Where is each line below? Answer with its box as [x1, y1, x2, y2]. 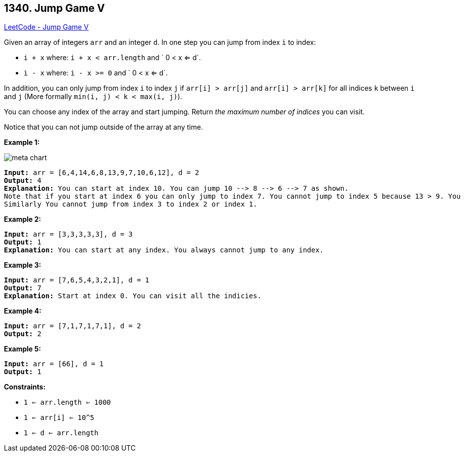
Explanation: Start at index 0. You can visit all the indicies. [4, 292, 262, 300]
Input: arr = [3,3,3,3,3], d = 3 [4, 230, 133, 239]
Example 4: [4, 307, 41, 316]
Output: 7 [4, 284, 41, 292]
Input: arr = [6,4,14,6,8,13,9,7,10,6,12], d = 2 [4, 169, 199, 177]
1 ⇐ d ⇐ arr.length [24, 429, 99, 437]
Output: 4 [4, 176, 41, 185]
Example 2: [4, 215, 41, 224]
